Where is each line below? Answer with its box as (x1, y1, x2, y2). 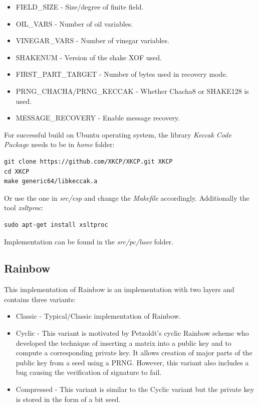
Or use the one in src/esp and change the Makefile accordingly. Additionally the (4, 192, 249, 203)
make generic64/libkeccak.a (4, 178, 98, 185)
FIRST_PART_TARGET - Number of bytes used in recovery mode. (16, 69, 228, 79)
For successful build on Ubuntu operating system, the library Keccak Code (4, 129, 231, 140)
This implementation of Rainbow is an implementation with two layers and (4, 284, 234, 295)
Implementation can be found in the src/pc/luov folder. (4, 236, 174, 246)
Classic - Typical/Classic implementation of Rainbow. (16, 311, 181, 321)
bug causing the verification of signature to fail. (16, 367, 162, 377)
